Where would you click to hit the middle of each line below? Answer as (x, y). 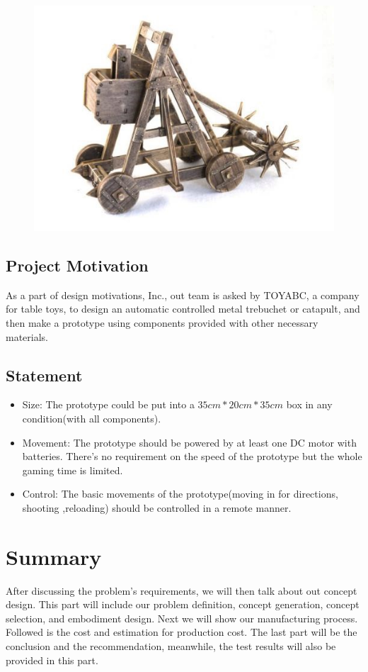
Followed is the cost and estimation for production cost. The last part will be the (182, 632)
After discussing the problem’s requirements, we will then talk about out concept (182, 590)
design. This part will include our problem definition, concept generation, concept (183, 604)
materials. (27, 336)
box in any (309, 404)
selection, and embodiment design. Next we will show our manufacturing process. (182, 618)
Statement (44, 375)
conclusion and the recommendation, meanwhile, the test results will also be (171, 646)
